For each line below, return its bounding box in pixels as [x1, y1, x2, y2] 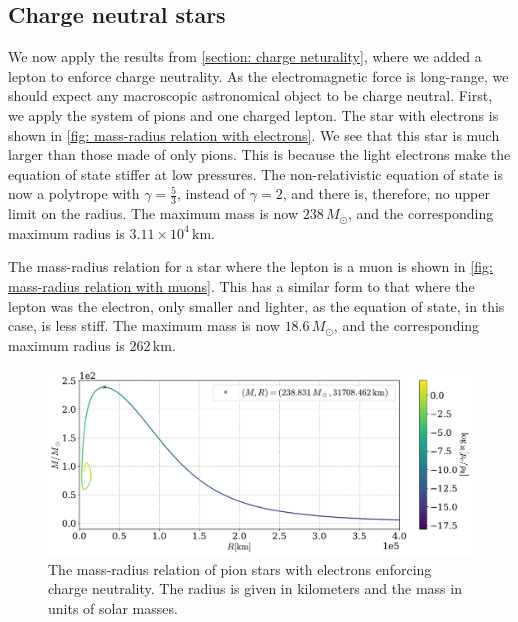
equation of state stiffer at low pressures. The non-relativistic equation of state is [8, 163, 504, 184]
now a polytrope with [8, 183, 140, 204]
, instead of [177, 183, 246, 204]
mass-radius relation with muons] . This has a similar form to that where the [8, 275, 475, 296]
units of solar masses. [48, 598, 178, 619]
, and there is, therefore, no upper [282, 183, 490, 204]
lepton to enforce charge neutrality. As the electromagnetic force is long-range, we [8, 65, 509, 86]
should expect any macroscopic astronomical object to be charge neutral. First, [8, 85, 493, 106]
